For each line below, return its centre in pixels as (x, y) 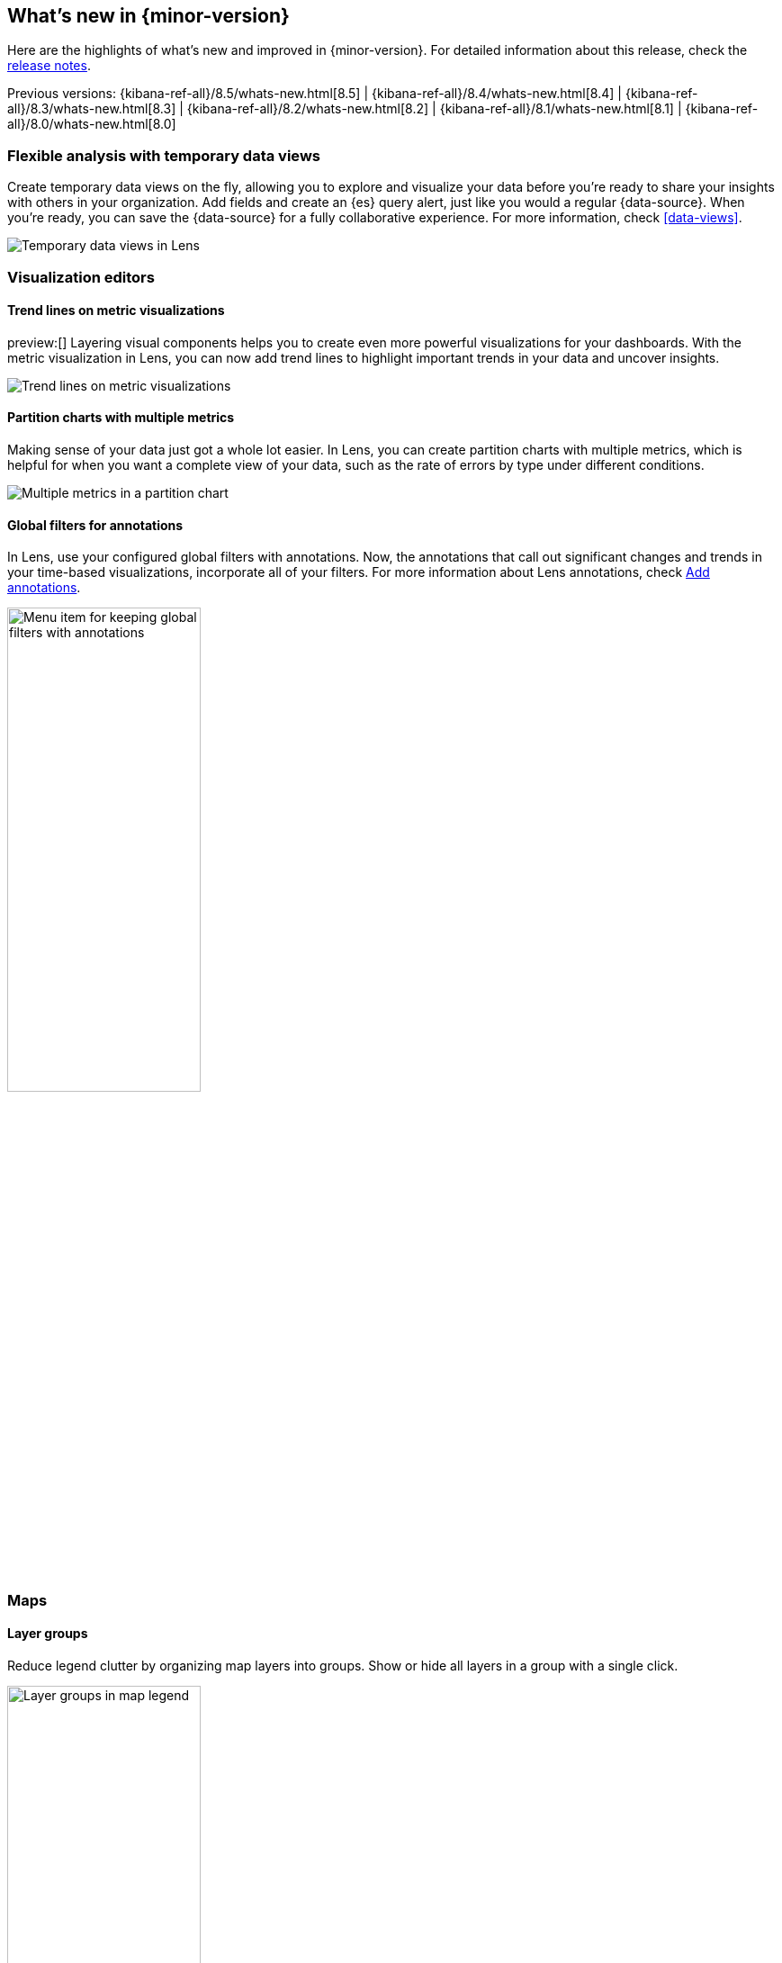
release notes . (49, 66)
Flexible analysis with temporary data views (164, 155)
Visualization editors (81, 277)
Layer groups (48, 1634)
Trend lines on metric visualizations (116, 311)
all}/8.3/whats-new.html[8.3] (92, 109)
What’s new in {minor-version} (148, 16)
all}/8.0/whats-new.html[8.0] (92, 124)
